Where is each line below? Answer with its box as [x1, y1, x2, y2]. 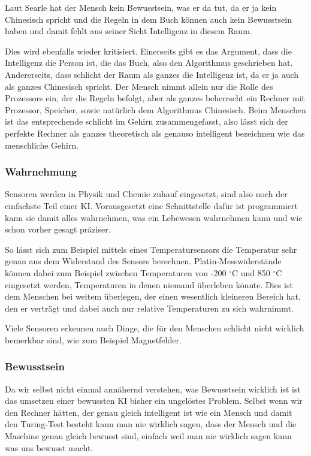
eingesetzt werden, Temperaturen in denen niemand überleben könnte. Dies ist [5, 278, 293, 291]
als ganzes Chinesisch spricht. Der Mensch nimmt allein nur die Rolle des [5, 80, 273, 92]
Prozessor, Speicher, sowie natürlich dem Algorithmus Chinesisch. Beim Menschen [5, 103, 306, 116]
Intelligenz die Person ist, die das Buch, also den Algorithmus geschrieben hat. [5, 56, 293, 69]
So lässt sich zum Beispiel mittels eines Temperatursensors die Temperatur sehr [5, 243, 297, 255]
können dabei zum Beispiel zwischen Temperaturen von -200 [5, 266, 227, 279]
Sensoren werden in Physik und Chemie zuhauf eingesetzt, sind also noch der [5, 188, 288, 200]
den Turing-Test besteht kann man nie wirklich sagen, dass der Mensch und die [5, 418, 297, 430]
